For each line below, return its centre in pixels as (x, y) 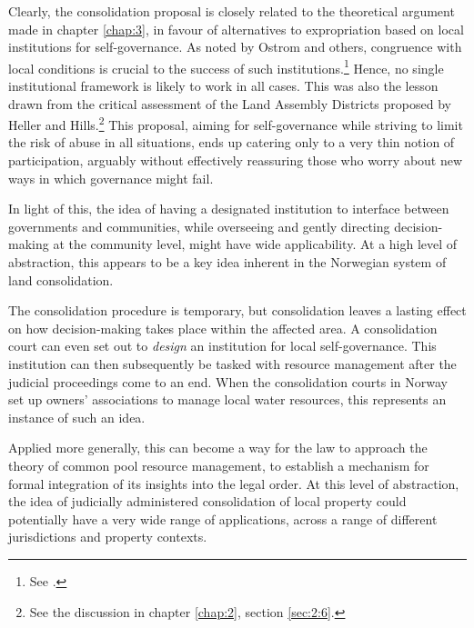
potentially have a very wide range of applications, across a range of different (223, 518)
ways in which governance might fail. (111, 178)
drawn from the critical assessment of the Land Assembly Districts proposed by (230, 103)
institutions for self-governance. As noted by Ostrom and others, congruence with (235, 47)
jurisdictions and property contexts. (108, 537)
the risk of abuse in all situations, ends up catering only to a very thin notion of (232, 142)
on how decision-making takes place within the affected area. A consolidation (223, 328)
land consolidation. (61, 279)
